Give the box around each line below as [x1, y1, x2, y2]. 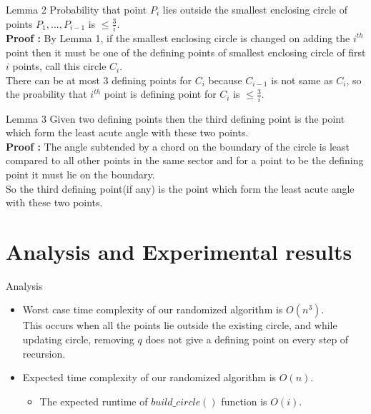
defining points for [112, 72, 192, 87]
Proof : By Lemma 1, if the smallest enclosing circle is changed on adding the [6, 30, 350, 45]
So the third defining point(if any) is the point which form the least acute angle [6, 181, 355, 196]
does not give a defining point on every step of [145, 332, 349, 347]
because [208, 72, 242, 87]
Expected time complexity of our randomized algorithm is [22, 370, 277, 385]
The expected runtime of [39, 393, 148, 408]
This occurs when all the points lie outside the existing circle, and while [22, 318, 337, 333]
